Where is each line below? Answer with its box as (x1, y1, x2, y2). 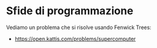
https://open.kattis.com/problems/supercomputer (14, 35, 136, 42)
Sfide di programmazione (6, 4, 133, 18)
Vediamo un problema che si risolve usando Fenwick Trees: (6, 24, 152, 31)
